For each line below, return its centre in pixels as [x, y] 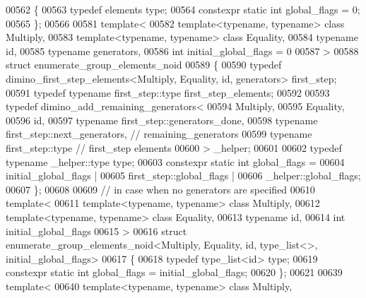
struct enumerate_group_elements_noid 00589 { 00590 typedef [144, 65]
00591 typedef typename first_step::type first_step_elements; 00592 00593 [168, 92]
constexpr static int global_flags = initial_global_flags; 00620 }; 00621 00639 [174, 272]
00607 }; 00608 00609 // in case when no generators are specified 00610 [160, 189]
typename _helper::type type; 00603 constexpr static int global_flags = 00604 [175, 161]
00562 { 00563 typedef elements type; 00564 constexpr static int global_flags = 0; [183, 9]
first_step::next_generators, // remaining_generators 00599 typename [159, 134]
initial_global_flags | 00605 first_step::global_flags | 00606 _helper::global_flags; [183, 175]
